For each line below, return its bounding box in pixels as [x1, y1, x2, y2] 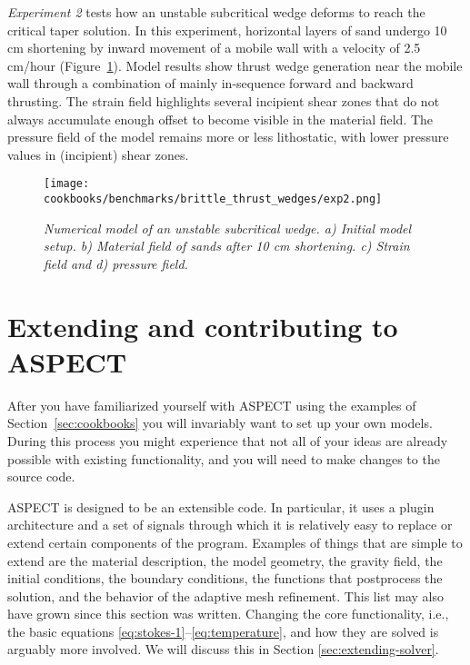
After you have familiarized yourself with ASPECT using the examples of [7, 395, 416, 414]
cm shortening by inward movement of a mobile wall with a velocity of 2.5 [7, 38, 421, 57]
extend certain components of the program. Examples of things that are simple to [7, 532, 463, 551]
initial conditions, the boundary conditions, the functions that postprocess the [7, 569, 443, 588]
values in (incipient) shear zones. [7, 144, 189, 164]
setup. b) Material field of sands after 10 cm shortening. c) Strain [44, 236, 410, 255]
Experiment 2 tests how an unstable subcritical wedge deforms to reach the [7, 3, 425, 21]
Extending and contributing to [7, 307, 398, 344]
